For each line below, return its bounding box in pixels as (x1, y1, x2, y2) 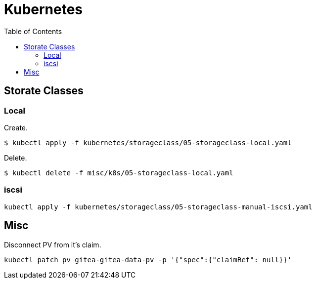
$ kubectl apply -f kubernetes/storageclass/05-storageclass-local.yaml (4, 138, 292, 147)
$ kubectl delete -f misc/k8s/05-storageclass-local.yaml (4, 168, 233, 177)
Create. (4, 123, 28, 132)
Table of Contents (4, 27, 62, 36)
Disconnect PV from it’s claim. (4, 240, 101, 249)
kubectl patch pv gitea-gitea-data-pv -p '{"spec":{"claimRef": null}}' (4, 255, 292, 264)
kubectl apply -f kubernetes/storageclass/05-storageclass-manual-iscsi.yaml (4, 202, 313, 211)
